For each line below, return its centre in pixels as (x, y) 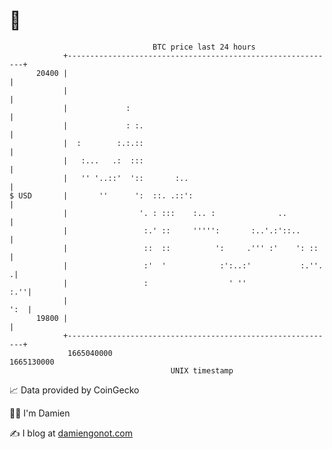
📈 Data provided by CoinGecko (74, 390)
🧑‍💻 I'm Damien (40, 413)
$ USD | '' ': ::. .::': (101, 195)
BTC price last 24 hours (204, 47)
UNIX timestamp (202, 370)
